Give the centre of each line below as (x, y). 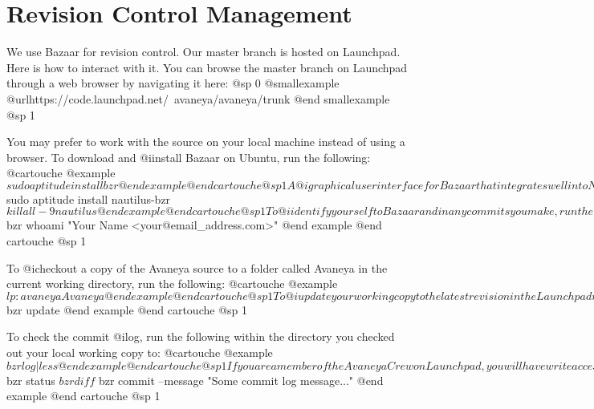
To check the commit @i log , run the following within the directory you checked (201, 336)
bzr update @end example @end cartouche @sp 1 (127, 309)
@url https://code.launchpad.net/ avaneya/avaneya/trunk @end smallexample (198, 98)
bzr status (31, 380)
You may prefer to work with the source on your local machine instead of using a (206, 142)
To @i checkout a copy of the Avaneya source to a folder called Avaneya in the (197, 267)
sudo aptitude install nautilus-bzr (89, 198)
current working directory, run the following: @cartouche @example (172, 283)
